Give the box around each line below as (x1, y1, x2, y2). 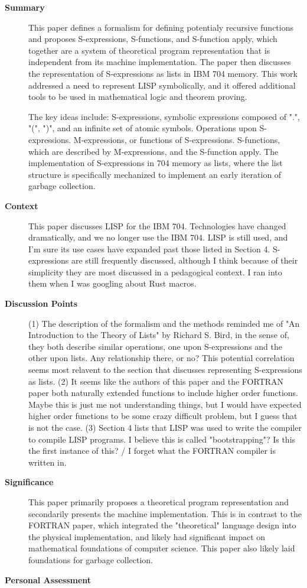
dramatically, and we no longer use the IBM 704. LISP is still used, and (28, 231, 288, 243)
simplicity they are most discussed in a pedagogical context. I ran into (28, 265, 282, 278)
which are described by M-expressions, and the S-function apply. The (28, 145, 279, 157)
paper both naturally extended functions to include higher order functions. (28, 386, 299, 399)
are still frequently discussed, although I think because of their (71, 254, 298, 267)
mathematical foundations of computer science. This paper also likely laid (28, 542, 295, 554)
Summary (5, 1, 45, 13)
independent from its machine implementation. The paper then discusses (28, 56, 291, 68)
